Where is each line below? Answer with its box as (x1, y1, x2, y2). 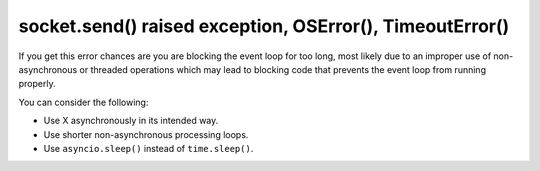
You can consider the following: (18, 96, 149, 108)
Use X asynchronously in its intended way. (43, 115, 219, 127)
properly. (18, 78, 56, 90)
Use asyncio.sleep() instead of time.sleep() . (43, 142, 254, 154)
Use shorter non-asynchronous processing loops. (43, 128, 249, 140)
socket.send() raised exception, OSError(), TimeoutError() (18, 15, 510, 37)
